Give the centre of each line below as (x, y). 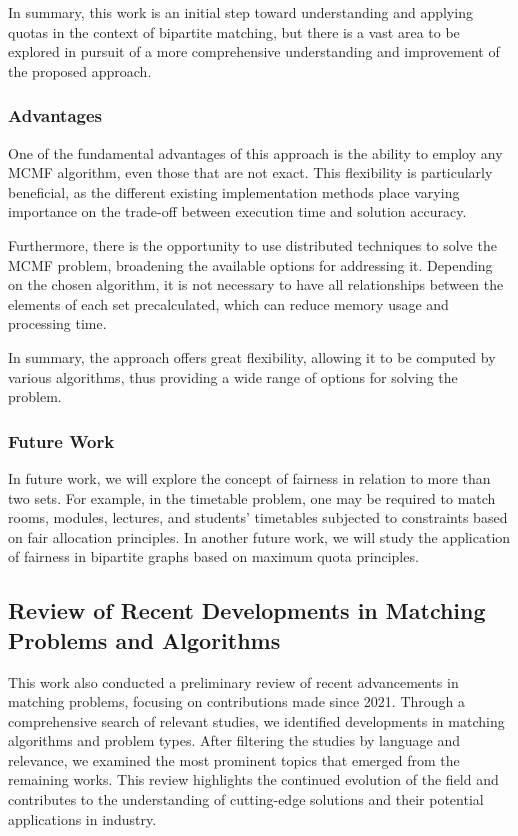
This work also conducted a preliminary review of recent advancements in (233, 681)
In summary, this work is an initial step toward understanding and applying (240, 12)
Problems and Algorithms (144, 639)
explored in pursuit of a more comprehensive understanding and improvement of (254, 51)
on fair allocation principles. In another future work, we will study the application (259, 536)
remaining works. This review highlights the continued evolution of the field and (253, 779)
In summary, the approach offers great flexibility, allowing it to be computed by (252, 356)
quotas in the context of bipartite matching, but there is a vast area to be (234, 31)
